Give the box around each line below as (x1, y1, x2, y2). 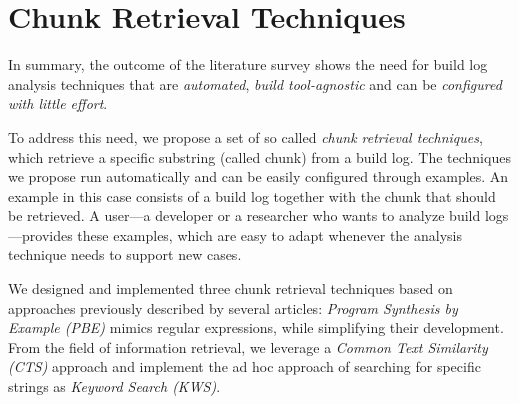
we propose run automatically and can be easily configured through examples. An (8, 166, 509, 187)
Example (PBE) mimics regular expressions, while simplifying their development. (8, 317, 504, 338)
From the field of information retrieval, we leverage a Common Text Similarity (8, 336, 488, 357)
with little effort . (8, 93, 108, 114)
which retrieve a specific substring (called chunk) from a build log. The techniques (8, 146, 511, 167)
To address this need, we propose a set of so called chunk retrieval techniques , (8, 126, 483, 147)
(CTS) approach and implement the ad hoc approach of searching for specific (8, 356, 481, 377)
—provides (8, 224, 73, 245)
